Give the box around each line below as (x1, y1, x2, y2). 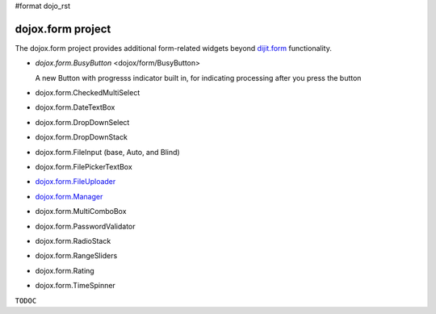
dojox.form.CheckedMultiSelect (35, 88, 140, 98)
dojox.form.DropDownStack (35, 132, 128, 142)
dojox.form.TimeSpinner (35, 281, 116, 291)
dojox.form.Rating (35, 266, 94, 275)
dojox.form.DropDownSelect (35, 117, 130, 127)
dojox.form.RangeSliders (35, 251, 118, 261)
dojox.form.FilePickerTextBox (35, 162, 132, 172)
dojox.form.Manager (35, 191, 103, 201)
